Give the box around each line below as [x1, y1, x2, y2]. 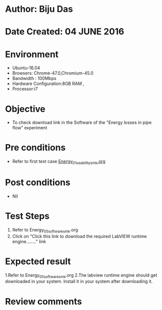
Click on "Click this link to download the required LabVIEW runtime [12, 233, 147, 239]
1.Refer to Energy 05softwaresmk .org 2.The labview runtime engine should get [5, 272, 158, 279]
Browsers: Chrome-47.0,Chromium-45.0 [12, 70, 94, 76]
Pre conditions [5, 142, 66, 154]
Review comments [5, 296, 82, 307]
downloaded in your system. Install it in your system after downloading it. [5, 278, 153, 284]
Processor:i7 [12, 86, 38, 92]
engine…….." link [12, 238, 46, 244]
